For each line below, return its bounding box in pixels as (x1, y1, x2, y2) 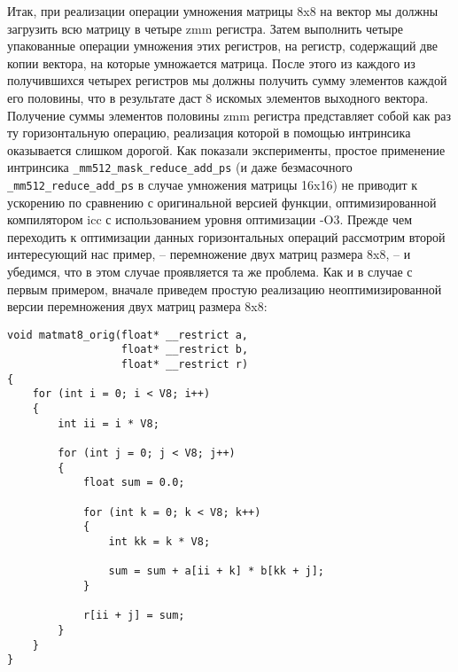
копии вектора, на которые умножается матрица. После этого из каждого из (7, 53, 415, 72)
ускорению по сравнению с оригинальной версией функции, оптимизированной (7, 192, 437, 211)
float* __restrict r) (120, 358, 249, 371)
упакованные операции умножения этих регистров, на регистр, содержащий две (7, 36, 438, 55)
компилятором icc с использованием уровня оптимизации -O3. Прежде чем (7, 210, 413, 229)
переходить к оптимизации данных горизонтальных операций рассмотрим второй (7, 227, 446, 246)
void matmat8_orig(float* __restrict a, (7, 328, 249, 341)
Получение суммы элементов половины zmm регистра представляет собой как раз (7, 105, 452, 124)
